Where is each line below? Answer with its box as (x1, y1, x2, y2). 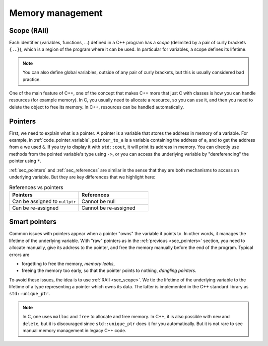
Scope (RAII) (9, 26, 49, 35)
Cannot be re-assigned (81, 204, 136, 211)
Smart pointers (9, 218, 57, 226)
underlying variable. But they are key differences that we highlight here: (9, 174, 156, 180)
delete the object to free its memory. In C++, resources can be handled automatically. (9, 104, 184, 110)
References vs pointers (9, 184, 64, 191)
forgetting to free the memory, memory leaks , (21, 260, 115, 266)
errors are (9, 252, 30, 258)
